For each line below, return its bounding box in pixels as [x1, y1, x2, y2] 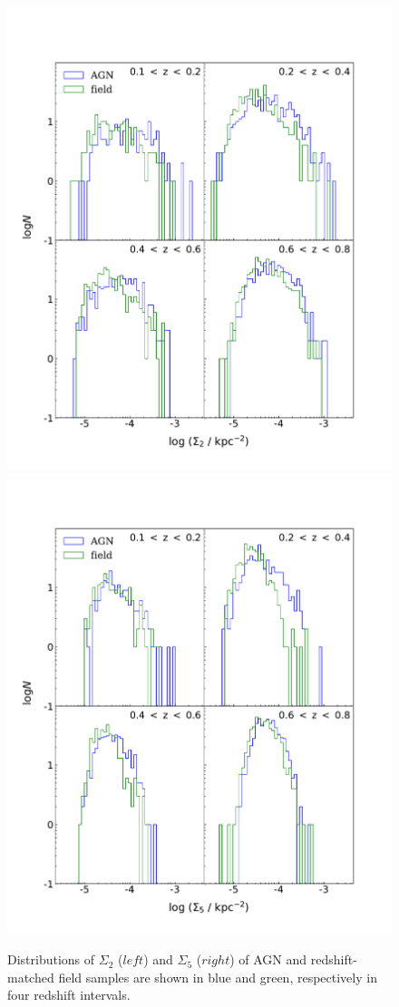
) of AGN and [229, 950, 307, 969]
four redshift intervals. [7, 985, 131, 1004]
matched [7, 967, 54, 986]
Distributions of [7, 950, 95, 969]
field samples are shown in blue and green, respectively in [58, 967, 377, 986]
